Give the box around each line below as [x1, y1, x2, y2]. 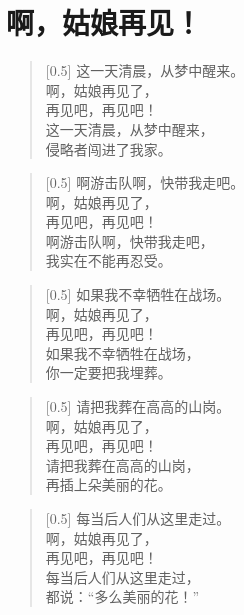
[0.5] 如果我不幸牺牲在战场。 [45, 284, 231, 305]
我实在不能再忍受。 [45, 250, 172, 271]
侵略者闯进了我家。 [45, 138, 172, 159]
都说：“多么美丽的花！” [45, 586, 200, 607]
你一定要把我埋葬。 [45, 362, 172, 383]
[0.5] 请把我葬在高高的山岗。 [45, 396, 231, 417]
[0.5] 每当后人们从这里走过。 [45, 508, 231, 528]
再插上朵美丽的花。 [45, 474, 172, 495]
